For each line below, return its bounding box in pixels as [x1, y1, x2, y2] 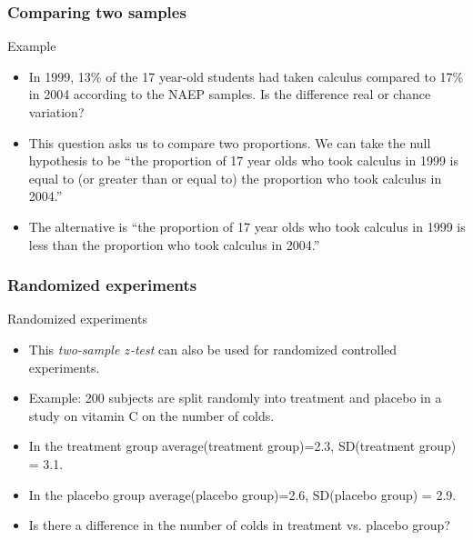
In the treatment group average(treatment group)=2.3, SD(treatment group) [28, 436, 457, 455]
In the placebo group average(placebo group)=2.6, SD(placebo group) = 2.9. [28, 485, 457, 504]
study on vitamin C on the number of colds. [28, 405, 275, 425]
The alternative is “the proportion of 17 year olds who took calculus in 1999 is [28, 216, 466, 235]
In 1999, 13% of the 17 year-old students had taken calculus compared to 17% [28, 66, 464, 85]
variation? [28, 103, 85, 121]
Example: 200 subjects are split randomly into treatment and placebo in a [28, 388, 442, 407]
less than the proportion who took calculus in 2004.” [28, 235, 320, 254]
